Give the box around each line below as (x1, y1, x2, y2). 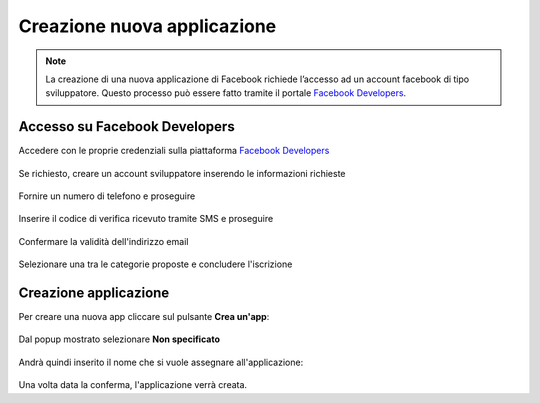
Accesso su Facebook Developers (18, 118, 235, 135)
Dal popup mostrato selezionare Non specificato (18, 333, 220, 345)
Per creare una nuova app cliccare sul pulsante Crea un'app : (18, 311, 270, 323)
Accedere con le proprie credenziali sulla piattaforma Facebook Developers (18, 145, 330, 157)
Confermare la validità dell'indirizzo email (18, 235, 189, 247)
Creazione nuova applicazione (18, 15, 277, 37)
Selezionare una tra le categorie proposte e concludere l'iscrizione (18, 258, 293, 270)
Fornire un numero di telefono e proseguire (18, 190, 196, 202)
